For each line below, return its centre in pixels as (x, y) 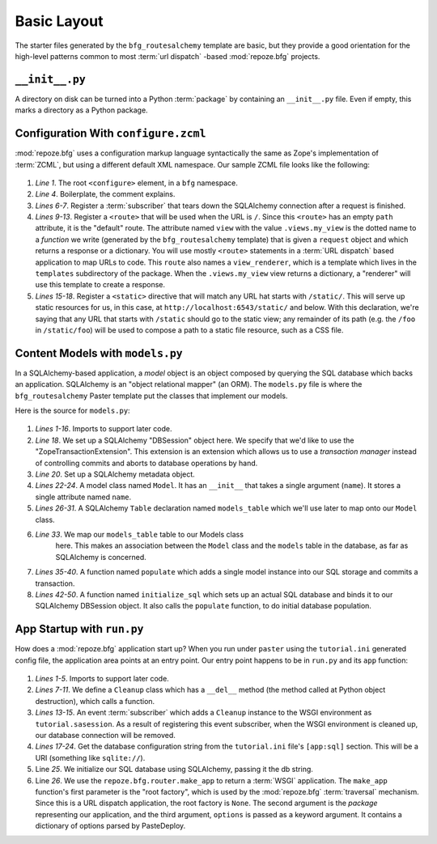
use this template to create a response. (100, 285)
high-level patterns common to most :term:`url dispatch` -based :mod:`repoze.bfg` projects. (168, 56)
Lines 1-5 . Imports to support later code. (102, 679)
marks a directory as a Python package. (82, 110)
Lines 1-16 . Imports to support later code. (104, 429)
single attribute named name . (83, 497)
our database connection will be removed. (105, 735)
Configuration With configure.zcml (110, 134)
